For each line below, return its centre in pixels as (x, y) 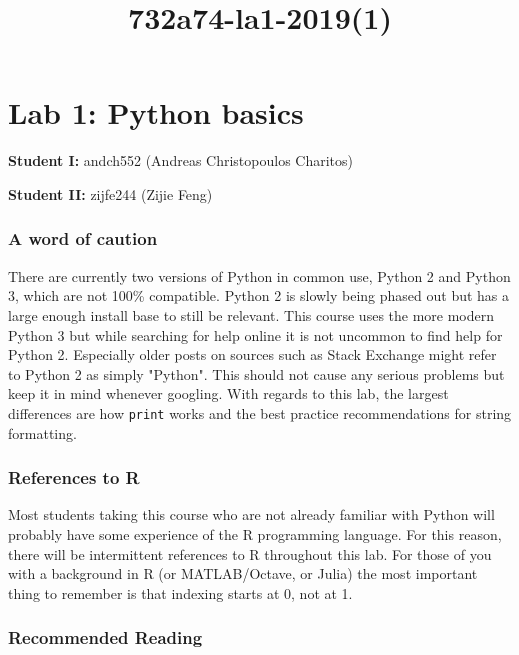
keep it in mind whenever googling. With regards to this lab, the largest (228, 393)
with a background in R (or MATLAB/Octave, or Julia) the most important (243, 573)
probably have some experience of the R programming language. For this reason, (255, 533)
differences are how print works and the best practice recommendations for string (260, 412)
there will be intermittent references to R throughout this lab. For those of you (250, 553)
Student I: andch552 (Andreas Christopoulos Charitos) (181, 160)
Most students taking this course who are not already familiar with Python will (251, 514)
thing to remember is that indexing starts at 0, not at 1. (180, 592)
